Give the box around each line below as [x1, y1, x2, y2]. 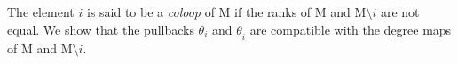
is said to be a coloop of [86, 3, 215, 20]
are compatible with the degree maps [249, 20, 452, 38]
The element [7, 3, 75, 20]
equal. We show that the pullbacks [7, 20, 194, 38]
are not [380, 3, 420, 20]
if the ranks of [234, 3, 312, 20]
